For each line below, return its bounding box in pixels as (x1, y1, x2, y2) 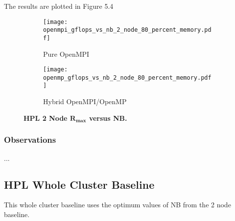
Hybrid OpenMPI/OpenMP (43, 96, 127, 107)
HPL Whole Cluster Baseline (4, 177, 155, 192)
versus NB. (89, 112, 127, 123)
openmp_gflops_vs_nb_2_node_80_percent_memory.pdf (43, 74, 211, 81)
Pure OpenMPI (43, 48, 90, 59)
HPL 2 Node (23, 112, 68, 123)
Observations (4, 133, 56, 146)
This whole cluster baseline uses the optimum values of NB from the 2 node (4, 199, 231, 210)
